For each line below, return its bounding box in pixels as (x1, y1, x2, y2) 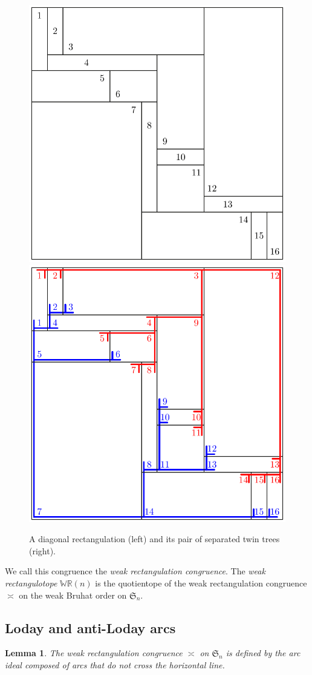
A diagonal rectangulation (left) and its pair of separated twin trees (29, 532, 280, 545)
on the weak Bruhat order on (19, 588, 127, 601)
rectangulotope (5, 576, 57, 589)
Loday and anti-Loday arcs (5, 618, 176, 637)
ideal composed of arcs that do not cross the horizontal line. (5, 658, 225, 671)
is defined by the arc (226, 646, 301, 659)
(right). (29, 544, 56, 557)
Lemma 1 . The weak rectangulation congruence (5, 646, 183, 659)
